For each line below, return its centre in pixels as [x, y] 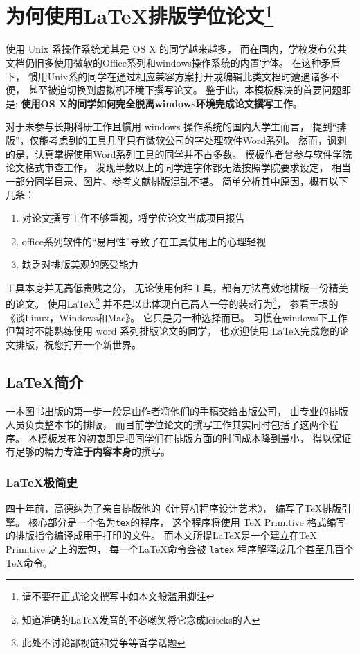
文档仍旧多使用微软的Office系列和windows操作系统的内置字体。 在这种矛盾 [173, 63]
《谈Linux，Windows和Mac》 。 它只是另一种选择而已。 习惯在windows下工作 [177, 317]
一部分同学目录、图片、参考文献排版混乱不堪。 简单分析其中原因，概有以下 [177, 180]
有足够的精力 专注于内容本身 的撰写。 [88, 451]
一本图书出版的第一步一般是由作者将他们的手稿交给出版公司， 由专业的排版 [177, 410]
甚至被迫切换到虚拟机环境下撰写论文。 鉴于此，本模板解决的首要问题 [185, 90]
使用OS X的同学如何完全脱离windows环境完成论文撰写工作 [157, 103]
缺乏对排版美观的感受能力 [80, 264]
